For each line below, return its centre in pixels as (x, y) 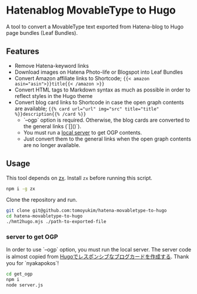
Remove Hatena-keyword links (52, 66)
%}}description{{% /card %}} (50, 114)
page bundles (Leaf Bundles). (42, 32)
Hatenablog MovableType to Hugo (91, 10)
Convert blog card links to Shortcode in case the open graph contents (99, 102)
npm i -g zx (21, 189)
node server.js (25, 285)
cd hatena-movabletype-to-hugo (44, 216)
